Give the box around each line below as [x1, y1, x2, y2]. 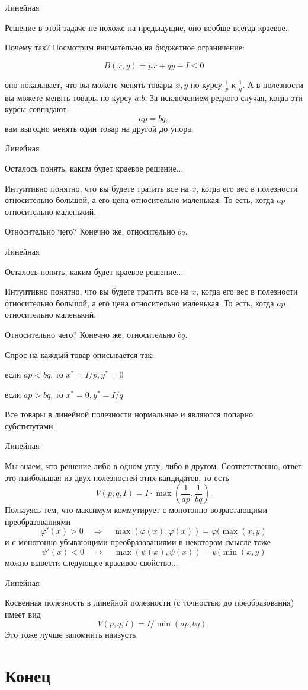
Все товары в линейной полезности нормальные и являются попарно [5, 408, 253, 420]
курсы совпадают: [5, 103, 69, 115]
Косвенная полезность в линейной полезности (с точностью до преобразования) [5, 596, 294, 609]
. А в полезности [242, 78, 303, 90]
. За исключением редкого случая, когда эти [145, 91, 303, 103]
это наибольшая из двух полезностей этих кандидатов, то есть [5, 471, 229, 483]
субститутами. [5, 419, 56, 432]
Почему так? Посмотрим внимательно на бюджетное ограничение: [5, 41, 245, 53]
